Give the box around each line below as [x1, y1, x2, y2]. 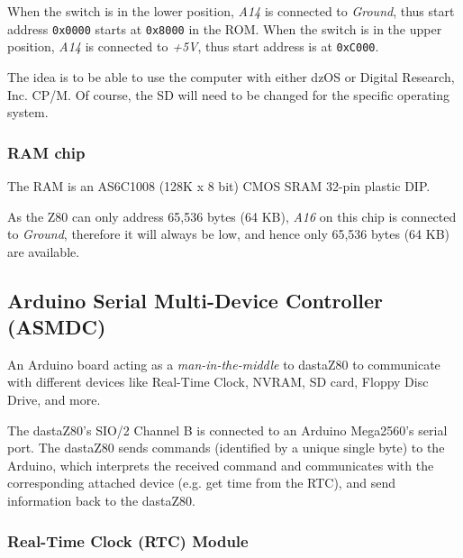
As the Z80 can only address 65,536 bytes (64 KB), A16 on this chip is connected [7, 206, 457, 225]
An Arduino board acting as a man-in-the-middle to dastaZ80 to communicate [7, 354, 440, 373]
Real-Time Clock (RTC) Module [7, 529, 249, 552]
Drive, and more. [7, 390, 101, 409]
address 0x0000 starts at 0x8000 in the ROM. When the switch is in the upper [7, 19, 442, 38]
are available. [7, 242, 80, 261]
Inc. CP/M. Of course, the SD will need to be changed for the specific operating [7, 85, 450, 104]
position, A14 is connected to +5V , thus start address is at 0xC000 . [7, 37, 379, 56]
